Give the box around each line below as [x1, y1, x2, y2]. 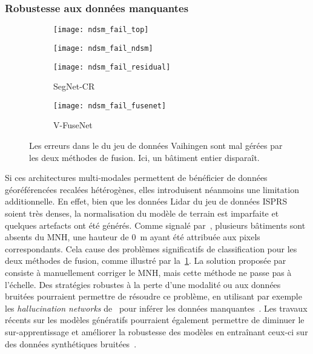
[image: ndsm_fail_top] [53, 25, 149, 34]
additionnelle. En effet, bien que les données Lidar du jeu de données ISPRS [5, 195, 288, 208]
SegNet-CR [53, 80, 95, 93]
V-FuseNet [53, 119, 93, 131]
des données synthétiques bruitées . [5, 337, 137, 350]
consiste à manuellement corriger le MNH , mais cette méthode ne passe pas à [5, 266, 292, 278]
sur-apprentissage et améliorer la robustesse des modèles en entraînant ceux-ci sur [5, 325, 308, 338]
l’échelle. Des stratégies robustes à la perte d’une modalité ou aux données [5, 278, 281, 290]
